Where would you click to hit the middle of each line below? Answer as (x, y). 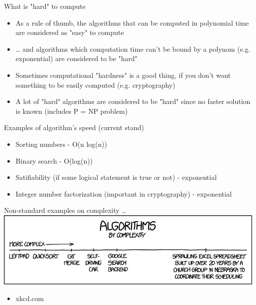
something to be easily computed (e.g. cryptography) (95, 85)
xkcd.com (30, 298)
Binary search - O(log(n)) (54, 160)
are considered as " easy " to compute (70, 32)
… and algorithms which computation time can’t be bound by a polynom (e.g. (133, 49)
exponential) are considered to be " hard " (76, 58)
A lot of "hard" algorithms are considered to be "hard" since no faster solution (133, 101)
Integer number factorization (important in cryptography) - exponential (124, 193)
